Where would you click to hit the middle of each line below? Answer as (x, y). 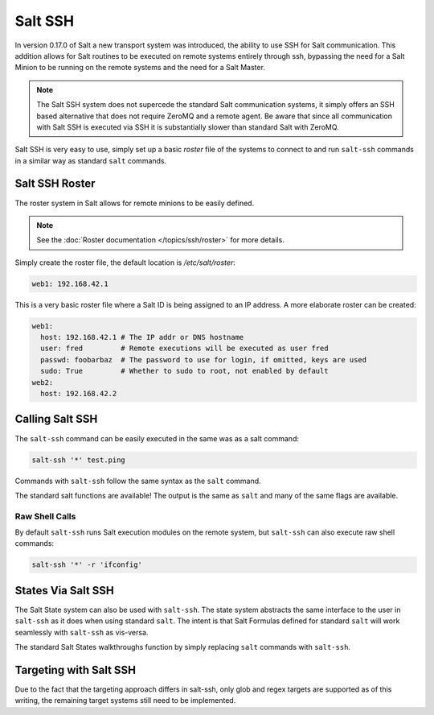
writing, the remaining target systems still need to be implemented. (125, 701)
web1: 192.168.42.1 (70, 283)
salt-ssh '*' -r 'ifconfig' (87, 565)
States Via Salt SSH (64, 591)
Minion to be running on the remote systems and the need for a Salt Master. (140, 68)
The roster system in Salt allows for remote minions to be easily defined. (135, 203)
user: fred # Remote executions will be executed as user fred (184, 349)
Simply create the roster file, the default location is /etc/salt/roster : (125, 262)
